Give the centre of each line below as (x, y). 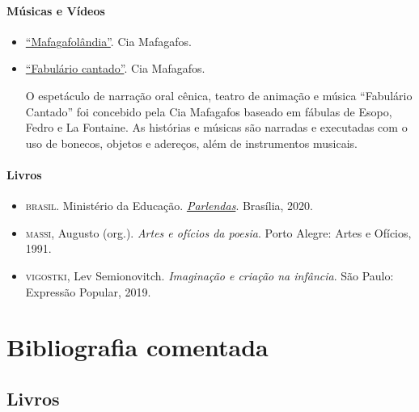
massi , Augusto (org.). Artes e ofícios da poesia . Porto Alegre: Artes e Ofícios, (218, 232)
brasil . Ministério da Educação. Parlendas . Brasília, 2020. (169, 206)
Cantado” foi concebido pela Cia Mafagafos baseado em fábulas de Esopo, (209, 111)
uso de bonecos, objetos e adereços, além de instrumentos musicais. (191, 143)
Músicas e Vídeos (56, 10)
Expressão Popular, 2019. (88, 291)
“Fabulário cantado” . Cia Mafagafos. (115, 68)
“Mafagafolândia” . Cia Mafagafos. (108, 41)
